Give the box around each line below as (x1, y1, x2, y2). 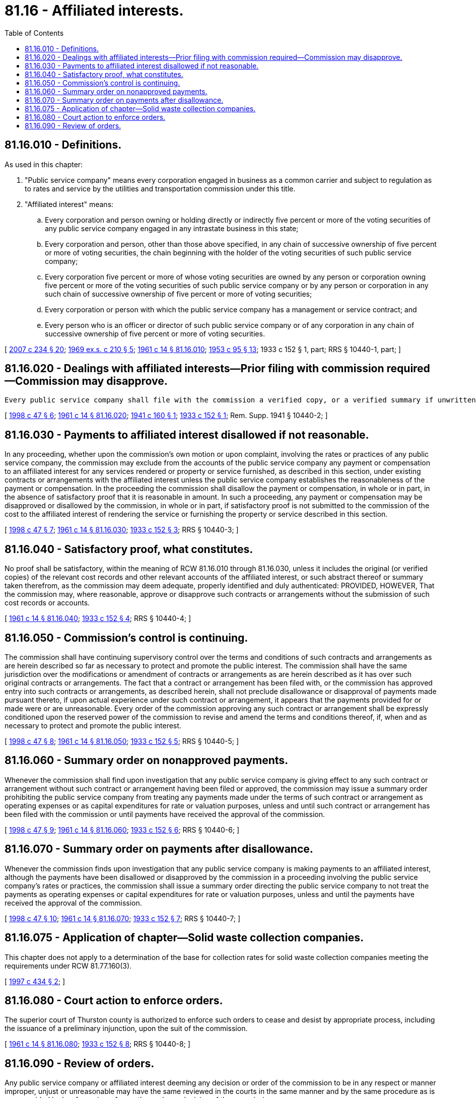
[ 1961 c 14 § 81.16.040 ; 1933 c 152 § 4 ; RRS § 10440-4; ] (5, 614, 191, 623)
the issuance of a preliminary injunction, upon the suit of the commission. (5, 1024, 248, 1033)
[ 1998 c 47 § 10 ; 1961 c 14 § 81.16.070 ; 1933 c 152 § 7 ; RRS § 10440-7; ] (5, 914, 241, 923)
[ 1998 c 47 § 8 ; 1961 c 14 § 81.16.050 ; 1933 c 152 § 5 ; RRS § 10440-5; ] (5, 736, 239, 745)
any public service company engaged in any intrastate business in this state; (45, 224, 299, 233)
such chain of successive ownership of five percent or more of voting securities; (45, 289, 312, 298)
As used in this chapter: (5, 160, 83, 169)
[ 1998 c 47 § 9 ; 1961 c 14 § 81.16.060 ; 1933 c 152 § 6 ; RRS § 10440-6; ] (5, 825, 240, 834)
